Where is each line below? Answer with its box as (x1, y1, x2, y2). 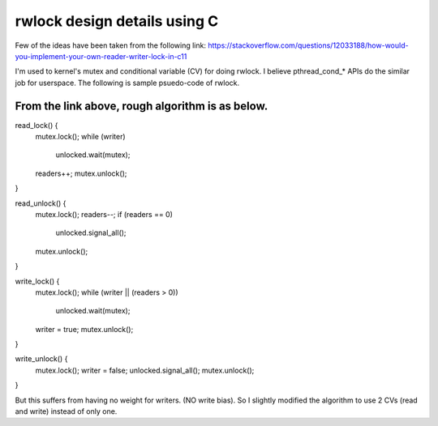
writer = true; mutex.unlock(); (35, 324, 134, 334)
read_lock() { (15, 120, 58, 130)
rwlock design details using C (15, 12, 219, 30)
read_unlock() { (15, 198, 67, 208)
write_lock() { (15, 276, 60, 286)
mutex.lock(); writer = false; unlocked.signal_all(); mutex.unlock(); (35, 365, 255, 375)
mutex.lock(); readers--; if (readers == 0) (35, 209, 174, 219)
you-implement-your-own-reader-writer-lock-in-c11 (15, 51, 187, 61)
